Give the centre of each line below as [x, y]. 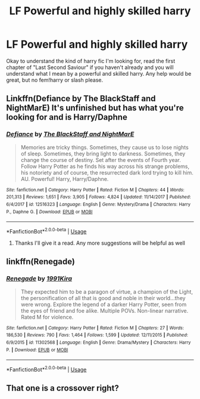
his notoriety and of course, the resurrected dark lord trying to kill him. [107, 172]
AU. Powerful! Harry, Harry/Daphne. [65, 179]
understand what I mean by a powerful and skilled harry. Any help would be [99, 73]
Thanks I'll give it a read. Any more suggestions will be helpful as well [100, 243]
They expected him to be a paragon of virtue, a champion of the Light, [107, 292]
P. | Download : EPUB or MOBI [37, 350]
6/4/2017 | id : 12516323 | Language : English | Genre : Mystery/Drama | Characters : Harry [98, 204]
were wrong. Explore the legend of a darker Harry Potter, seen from [104, 304]
